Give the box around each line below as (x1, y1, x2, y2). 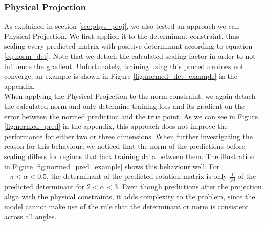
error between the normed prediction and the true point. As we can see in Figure (4, 110, 258, 121)
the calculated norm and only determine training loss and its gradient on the (4, 100, 245, 111)
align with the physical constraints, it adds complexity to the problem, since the (4, 191, 255, 201)
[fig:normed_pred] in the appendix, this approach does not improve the (4, 121, 228, 131)
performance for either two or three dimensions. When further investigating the (4, 130, 253, 141)
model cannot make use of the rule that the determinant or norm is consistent (4, 201, 249, 212)
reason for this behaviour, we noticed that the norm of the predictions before (4, 141, 246, 151)
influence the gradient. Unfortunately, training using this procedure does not (4, 60, 244, 71)
